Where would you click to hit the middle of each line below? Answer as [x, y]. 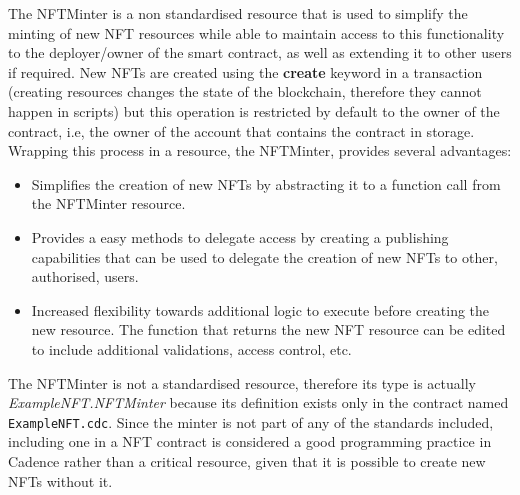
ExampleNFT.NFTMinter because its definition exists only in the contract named [258, 402]
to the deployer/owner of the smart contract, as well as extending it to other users [260, 52]
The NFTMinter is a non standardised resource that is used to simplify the [238, 13]
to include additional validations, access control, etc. [191, 348]
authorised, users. [85, 276]
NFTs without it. [60, 480]
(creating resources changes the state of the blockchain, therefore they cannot [245, 91]
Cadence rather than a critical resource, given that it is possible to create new [247, 460]
